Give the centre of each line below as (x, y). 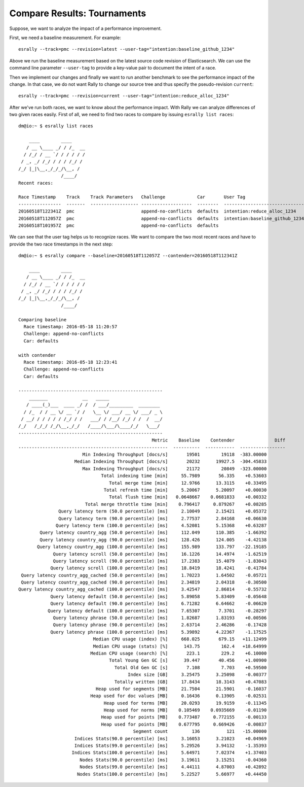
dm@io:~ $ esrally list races (56, 126)
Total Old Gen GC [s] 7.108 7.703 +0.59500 (191, 668)
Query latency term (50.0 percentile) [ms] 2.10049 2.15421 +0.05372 (163, 511)
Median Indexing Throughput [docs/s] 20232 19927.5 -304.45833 (170, 461)
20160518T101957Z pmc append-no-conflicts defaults (119, 225)
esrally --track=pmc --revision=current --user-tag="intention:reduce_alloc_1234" (124, 96)
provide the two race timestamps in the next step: (61, 244)
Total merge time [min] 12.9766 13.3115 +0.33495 (188, 483)
